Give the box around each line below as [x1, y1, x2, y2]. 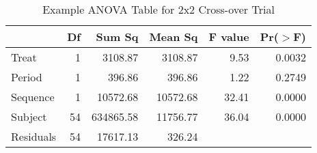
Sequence [11, 89, 55, 105]
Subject [11, 109, 47, 124]
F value [208, 29, 249, 44]
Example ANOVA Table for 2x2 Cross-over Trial [42, 1, 275, 17]
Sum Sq [96, 29, 139, 44]
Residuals [11, 128, 57, 144]
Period [11, 69, 42, 85]
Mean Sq [149, 29, 198, 44]
